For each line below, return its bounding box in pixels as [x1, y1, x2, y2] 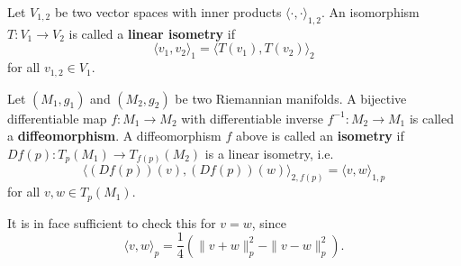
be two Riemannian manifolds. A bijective [175, 88, 407, 107]
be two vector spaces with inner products [54, 3, 282, 21]
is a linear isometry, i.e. [204, 143, 334, 162]
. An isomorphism [321, 3, 420, 21]
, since [251, 213, 286, 232]
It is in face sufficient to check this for [7, 213, 216, 232]
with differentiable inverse [181, 108, 323, 127]
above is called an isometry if [235, 126, 404, 145]
